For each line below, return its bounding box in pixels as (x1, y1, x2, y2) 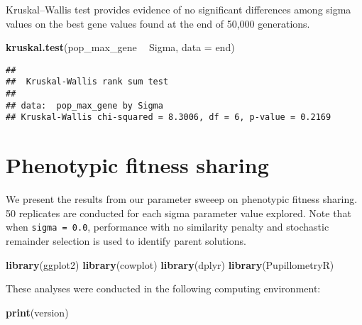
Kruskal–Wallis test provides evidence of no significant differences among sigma (6, 2, 351, 16)
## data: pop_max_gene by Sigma (6, 100, 163, 111)
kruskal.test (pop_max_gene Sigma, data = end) (6, 40, 235, 55)
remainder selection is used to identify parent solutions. (6, 233, 246, 248)
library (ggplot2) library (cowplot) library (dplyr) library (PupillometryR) (6, 257, 334, 272)
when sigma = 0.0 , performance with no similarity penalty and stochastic (6, 219, 329, 234)
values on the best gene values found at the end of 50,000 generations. (6, 16, 310, 31)
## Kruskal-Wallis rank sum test (6, 77, 169, 87)
